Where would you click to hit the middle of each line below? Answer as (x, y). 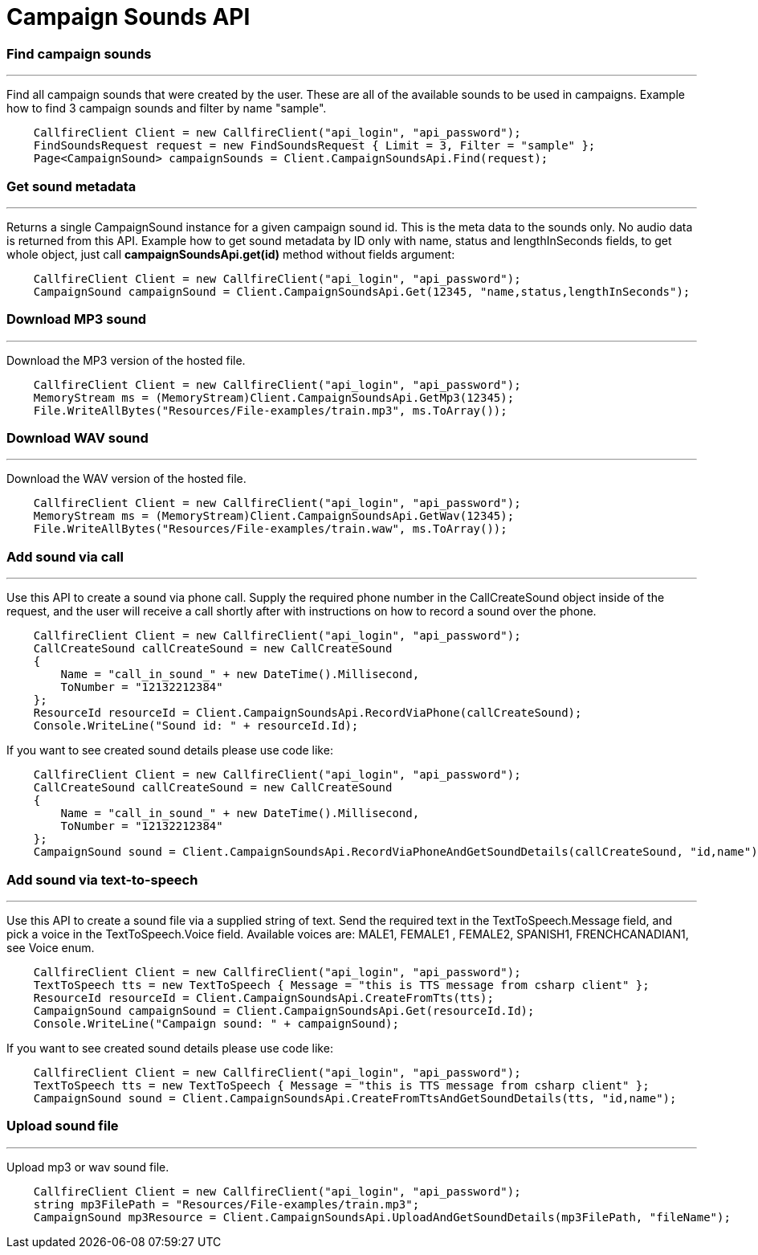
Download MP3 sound (77, 319)
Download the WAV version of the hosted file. (126, 479)
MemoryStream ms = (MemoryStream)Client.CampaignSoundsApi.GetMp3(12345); (274, 397)
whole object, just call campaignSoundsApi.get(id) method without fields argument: (231, 254)
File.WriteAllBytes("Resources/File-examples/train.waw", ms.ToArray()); (270, 529)
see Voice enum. (51, 947)
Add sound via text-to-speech (102, 879)
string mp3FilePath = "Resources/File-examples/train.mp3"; (226, 1204)
